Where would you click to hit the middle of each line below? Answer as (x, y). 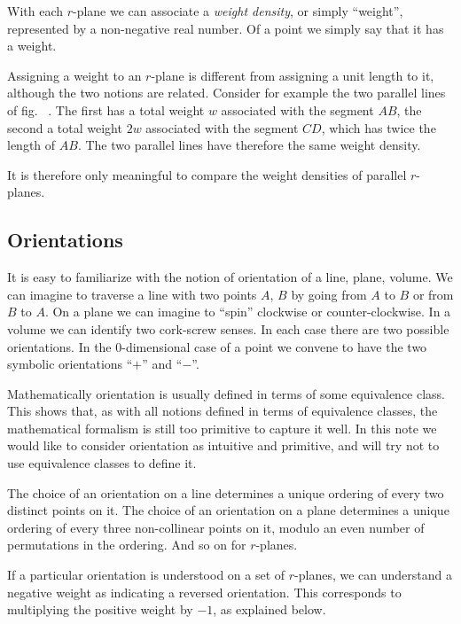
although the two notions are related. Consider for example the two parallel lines (227, 93)
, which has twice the (379, 127)
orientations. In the (59, 346)
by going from (329, 294)
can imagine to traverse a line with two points (132, 294)
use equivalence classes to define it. (102, 463)
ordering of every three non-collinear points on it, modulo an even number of (216, 527)
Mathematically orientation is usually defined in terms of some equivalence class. (227, 393)
